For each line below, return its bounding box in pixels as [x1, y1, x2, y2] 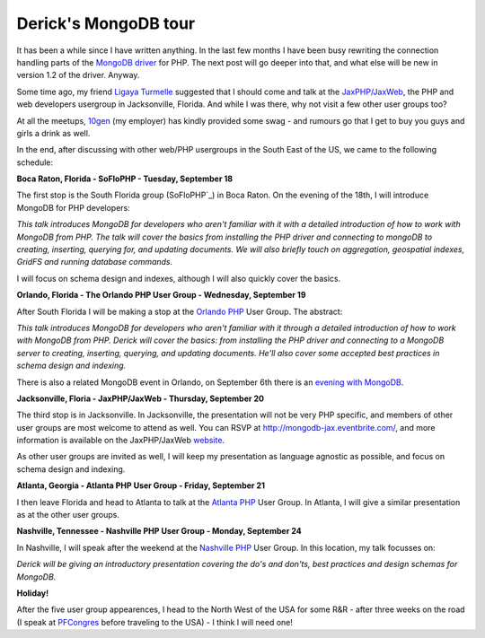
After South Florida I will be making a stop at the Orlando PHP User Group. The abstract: [16, 306, 343, 317]
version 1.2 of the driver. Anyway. [16, 70, 140, 81]
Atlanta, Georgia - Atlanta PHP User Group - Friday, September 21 [16, 480, 265, 491]
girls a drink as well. [16, 127, 91, 138]
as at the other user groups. [16, 510, 120, 520]
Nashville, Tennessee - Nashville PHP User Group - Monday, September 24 [16, 526, 302, 537]
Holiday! [16, 588, 49, 599]
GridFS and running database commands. [16, 257, 173, 267]
